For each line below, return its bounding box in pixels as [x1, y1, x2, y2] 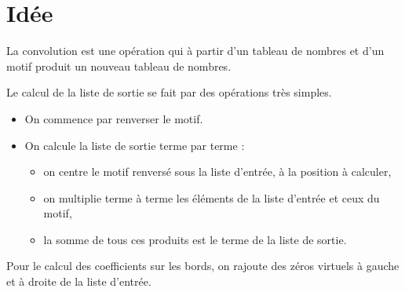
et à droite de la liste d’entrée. [6, 273, 151, 290]
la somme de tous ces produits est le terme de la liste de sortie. [43, 231, 347, 247]
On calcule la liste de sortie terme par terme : [24, 137, 245, 153]
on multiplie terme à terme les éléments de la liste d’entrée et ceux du [43, 189, 380, 206]
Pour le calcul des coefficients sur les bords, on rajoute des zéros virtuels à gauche [6, 257, 400, 274]
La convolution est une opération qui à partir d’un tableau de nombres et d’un [6, 42, 385, 59]
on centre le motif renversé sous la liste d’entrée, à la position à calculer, [43, 163, 392, 180]
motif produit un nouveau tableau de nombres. [6, 57, 232, 74]
